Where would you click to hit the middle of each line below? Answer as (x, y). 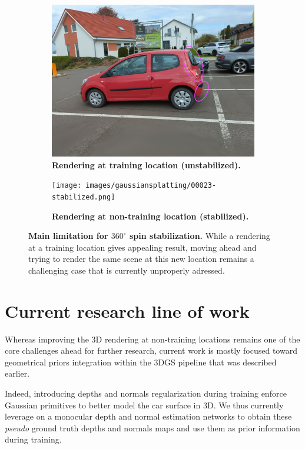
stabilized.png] (84, 197)
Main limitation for (68, 236)
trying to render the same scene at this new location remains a (141, 259)
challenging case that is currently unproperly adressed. (127, 270)
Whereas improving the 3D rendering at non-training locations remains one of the (152, 339)
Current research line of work (127, 310)
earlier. (17, 373)
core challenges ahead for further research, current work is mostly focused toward (151, 350)
